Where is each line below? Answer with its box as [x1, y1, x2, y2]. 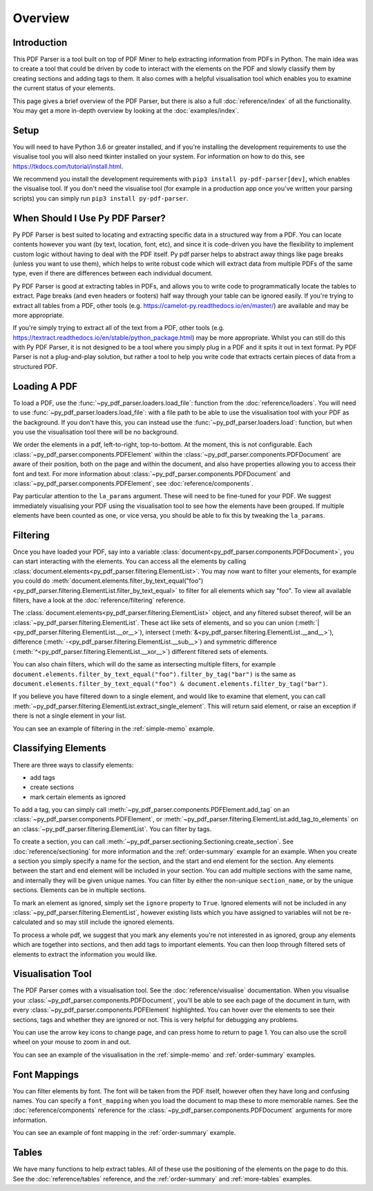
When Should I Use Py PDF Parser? [12, 212, 166, 224]
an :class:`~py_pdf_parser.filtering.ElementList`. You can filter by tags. [12, 824, 212, 833]
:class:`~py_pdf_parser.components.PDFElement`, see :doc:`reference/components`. [12, 479, 254, 487]
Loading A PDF [12, 381, 78, 392]
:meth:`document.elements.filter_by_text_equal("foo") [51, 576, 204, 585]
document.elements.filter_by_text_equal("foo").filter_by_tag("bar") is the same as [12, 670, 296, 678]
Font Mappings [12, 1069, 79, 1080]
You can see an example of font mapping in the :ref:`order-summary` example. [12, 1129, 236, 1137]
